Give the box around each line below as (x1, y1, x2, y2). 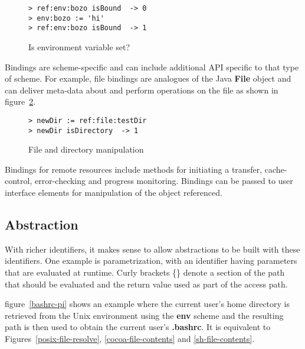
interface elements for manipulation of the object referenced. (5, 186, 222, 199)
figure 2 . (5, 95, 36, 108)
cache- (264, 163, 287, 175)
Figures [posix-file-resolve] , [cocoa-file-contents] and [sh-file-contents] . (5, 332, 255, 344)
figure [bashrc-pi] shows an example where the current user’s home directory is (5, 298, 290, 310)
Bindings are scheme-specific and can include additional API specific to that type (5, 60, 299, 73)
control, (5, 174, 32, 187)
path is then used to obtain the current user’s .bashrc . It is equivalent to (5, 321, 271, 333)
